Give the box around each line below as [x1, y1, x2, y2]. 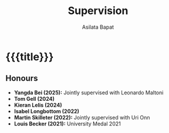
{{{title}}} [5, 50, 54, 63]
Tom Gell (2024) [13, 95, 55, 102]
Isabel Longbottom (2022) [13, 107, 80, 115]
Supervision [67, 4, 129, 18]
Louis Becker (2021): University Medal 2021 [13, 120, 121, 127]
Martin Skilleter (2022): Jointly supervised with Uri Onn [13, 114, 150, 121]
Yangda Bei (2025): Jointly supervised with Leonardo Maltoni [13, 89, 164, 96]
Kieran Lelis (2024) [13, 101, 62, 108]
